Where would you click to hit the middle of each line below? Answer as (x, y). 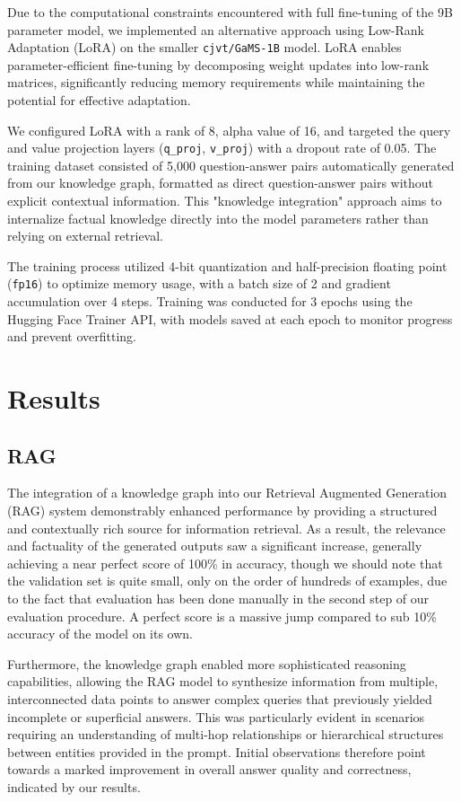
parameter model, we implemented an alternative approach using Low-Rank (216, 29)
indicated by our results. (74, 786)
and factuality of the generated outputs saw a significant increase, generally (215, 546)
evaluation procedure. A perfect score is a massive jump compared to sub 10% (222, 616)
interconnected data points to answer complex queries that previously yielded (220, 698)
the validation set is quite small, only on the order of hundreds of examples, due (227, 581)
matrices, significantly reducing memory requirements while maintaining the (216, 82)
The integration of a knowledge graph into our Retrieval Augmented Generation (227, 493)
